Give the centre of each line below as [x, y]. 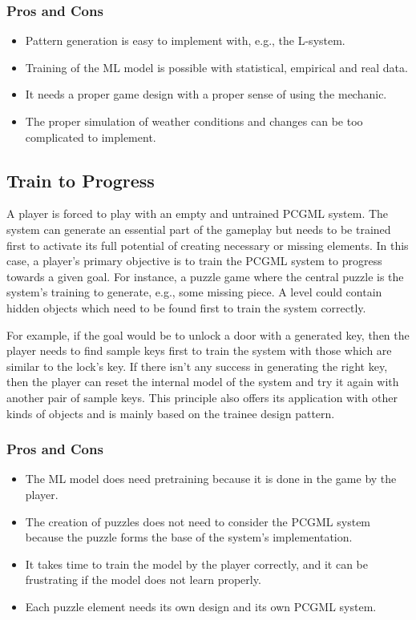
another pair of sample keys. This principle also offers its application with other [202, 397]
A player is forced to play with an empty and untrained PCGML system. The [198, 213]
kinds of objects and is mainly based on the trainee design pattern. [171, 413]
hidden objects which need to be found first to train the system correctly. [186, 307]
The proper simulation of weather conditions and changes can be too [194, 121]
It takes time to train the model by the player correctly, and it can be [197, 564]
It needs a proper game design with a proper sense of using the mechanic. [206, 94]
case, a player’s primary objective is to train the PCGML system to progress [194, 261]
